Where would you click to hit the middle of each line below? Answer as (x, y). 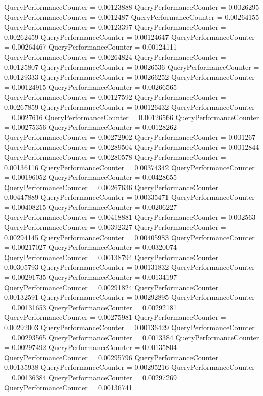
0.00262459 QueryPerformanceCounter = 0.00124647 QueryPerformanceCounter (129, 37)
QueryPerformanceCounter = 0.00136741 (68, 387)
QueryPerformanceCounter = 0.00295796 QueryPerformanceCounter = (115, 357)
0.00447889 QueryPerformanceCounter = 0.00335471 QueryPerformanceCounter (129, 197)
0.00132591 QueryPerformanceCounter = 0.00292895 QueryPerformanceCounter (129, 297)
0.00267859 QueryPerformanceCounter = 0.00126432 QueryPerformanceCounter (129, 107)
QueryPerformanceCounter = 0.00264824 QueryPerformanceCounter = (115, 56)
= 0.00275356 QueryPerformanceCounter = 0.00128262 (90, 127)
